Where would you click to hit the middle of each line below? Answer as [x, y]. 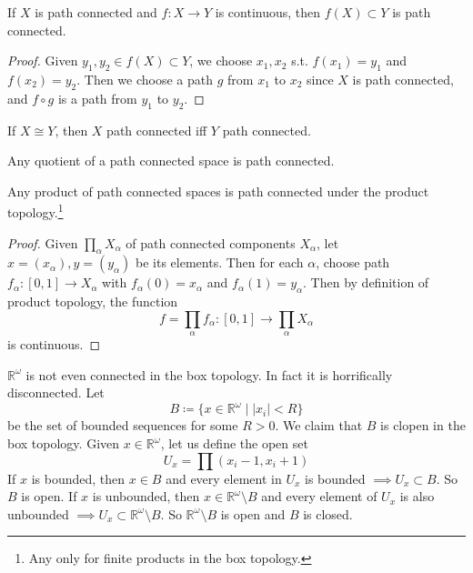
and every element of [319, 496]
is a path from [97, 98]
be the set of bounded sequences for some [123, 425]
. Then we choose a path [145, 79]
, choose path [353, 262]
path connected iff [157, 130]
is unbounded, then [146, 496]
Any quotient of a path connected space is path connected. [171, 161]
